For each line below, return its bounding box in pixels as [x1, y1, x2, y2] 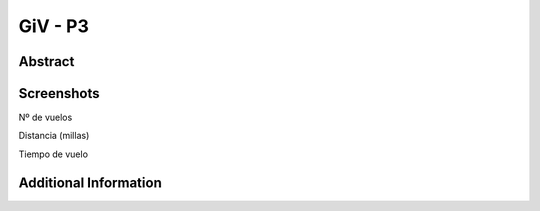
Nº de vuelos [18, 111, 73, 124]
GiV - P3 [18, 15, 90, 37]
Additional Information [18, 174, 162, 191]
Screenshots [18, 85, 100, 102]
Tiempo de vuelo [18, 148, 89, 160]
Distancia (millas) [18, 130, 90, 142]
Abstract [18, 53, 75, 70]
